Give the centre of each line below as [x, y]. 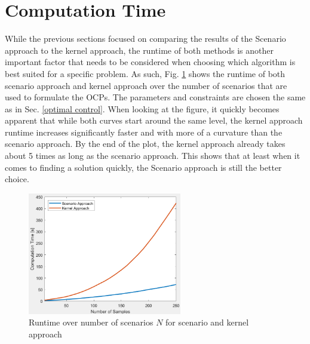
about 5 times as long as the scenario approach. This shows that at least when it [153, 156]
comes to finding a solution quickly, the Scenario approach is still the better [143, 167]
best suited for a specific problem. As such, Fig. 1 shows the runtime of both [145, 73]
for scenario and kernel [207, 322]
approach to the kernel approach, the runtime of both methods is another [139, 50]
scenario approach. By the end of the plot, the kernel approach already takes [145, 144]
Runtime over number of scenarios [91, 322]
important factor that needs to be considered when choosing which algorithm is [150, 62]
